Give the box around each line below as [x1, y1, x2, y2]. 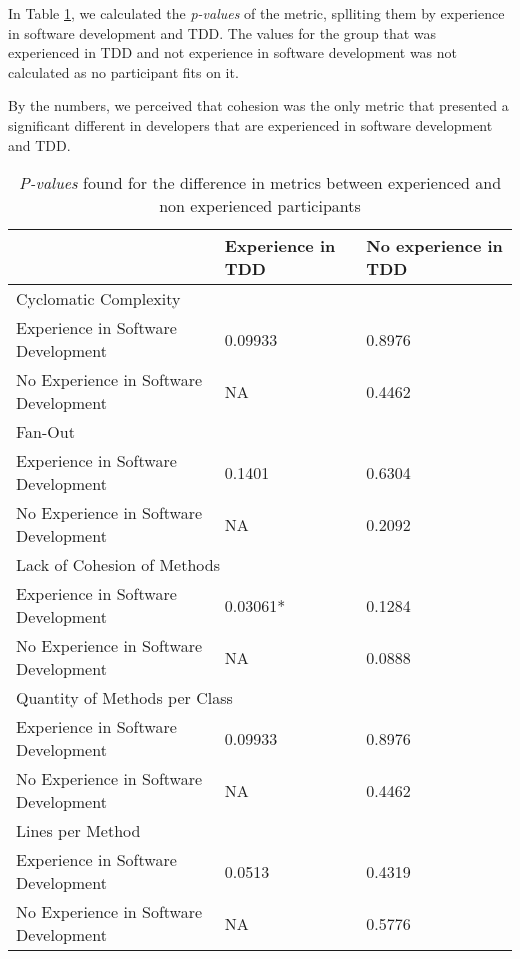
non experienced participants [159, 194, 361, 218]
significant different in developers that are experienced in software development [8, 114, 493, 135]
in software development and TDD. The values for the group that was [8, 22, 437, 43]
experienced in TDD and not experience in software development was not [8, 42, 458, 63]
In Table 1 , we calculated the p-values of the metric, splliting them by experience [8, 3, 505, 23]
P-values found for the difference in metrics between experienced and [18, 171, 502, 195]
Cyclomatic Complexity [16, 287, 181, 311]
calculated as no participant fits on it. [8, 61, 239, 82]
